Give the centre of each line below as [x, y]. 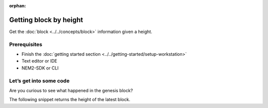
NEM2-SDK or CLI [40, 68]
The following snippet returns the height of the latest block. [70, 100]
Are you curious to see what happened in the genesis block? [71, 90]
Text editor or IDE [39, 61]
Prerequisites [26, 44]
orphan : [18, 6]
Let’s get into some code [39, 80]
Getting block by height [46, 20]
